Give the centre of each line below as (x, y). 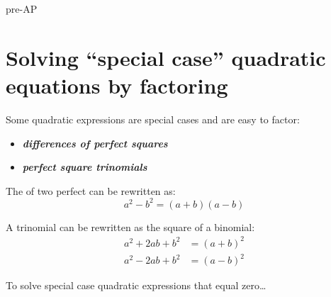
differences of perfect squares (95, 143)
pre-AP (22, 9)
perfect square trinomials (85, 167)
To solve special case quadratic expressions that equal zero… (136, 285)
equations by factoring (117, 85)
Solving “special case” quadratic (166, 57)
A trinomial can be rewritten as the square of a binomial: (130, 226)
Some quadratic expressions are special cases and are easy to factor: (153, 119)
